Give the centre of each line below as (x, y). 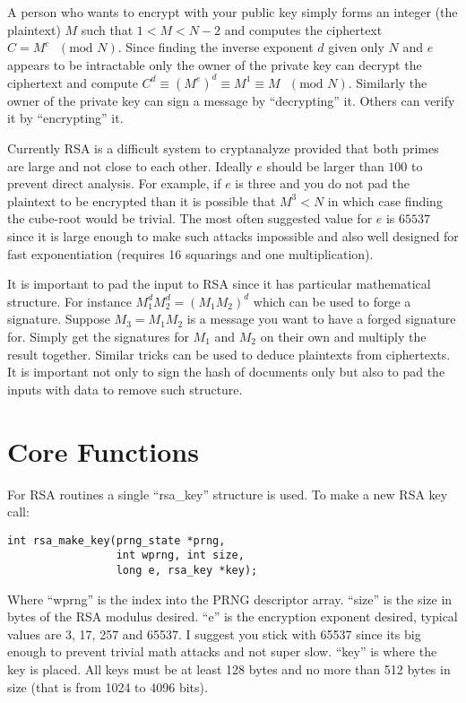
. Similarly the (388, 82)
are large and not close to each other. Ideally (130, 165)
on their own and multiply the (343, 336)
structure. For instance (69, 301)
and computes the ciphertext (303, 29)
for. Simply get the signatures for (98, 336)
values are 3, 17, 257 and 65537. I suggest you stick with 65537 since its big (214, 634)
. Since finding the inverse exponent (216, 47)
